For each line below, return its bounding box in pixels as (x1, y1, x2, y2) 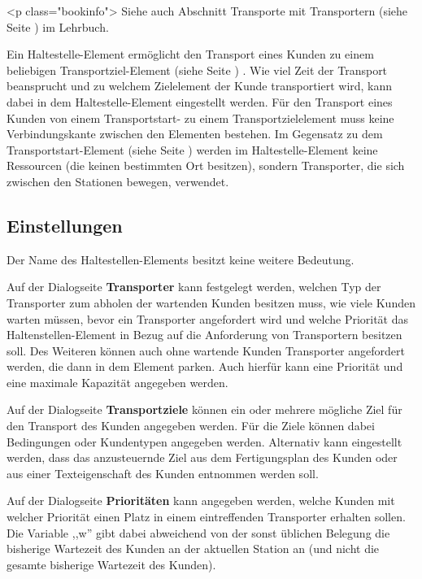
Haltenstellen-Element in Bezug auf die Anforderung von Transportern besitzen (7, 326, 402, 343)
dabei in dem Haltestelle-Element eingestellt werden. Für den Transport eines (7, 93, 393, 110)
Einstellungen (7, 212, 123, 237)
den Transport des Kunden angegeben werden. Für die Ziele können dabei (7, 417, 375, 434)
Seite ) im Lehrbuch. (7, 18, 109, 35)
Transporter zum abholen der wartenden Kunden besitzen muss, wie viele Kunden (7, 294, 415, 311)
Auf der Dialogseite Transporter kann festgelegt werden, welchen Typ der (7, 278, 381, 295)
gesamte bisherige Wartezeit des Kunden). (7, 555, 216, 572)
